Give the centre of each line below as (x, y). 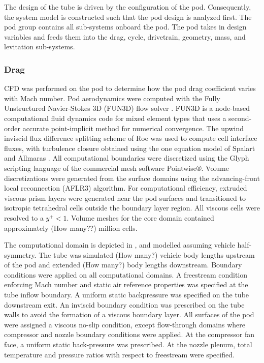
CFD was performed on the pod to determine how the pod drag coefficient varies (130, 88)
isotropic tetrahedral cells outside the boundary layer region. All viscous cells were (132, 208)
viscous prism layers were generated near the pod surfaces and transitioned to (125, 198)
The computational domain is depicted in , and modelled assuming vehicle (120, 245)
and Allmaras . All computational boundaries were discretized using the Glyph (127, 158)
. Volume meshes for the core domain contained (140, 217)
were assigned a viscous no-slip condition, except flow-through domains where (125, 324)
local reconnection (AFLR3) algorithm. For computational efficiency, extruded (126, 188)
